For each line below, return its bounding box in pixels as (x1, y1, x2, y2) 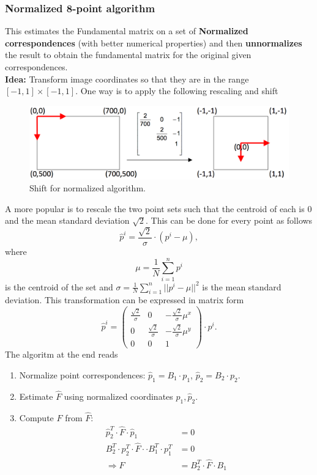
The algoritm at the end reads (5, 348, 118, 361)
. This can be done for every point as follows (145, 214, 313, 227)
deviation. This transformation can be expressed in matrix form (5, 293, 244, 306)
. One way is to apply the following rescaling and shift (75, 84, 278, 97)
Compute (19, 411, 54, 424)
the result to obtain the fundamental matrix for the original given (5, 48, 252, 61)
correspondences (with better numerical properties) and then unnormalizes (5, 36, 302, 49)
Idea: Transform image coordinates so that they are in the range (5, 72, 249, 85)
